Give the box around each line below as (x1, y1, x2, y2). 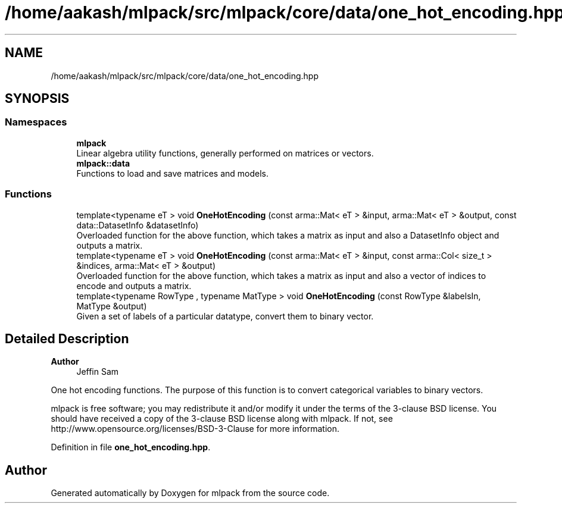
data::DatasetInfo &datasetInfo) (76, 219, 199, 230)
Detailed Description (5, 331, 129, 346)
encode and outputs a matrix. (76, 280, 192, 291)
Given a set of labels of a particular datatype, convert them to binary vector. (76, 311, 374, 321)
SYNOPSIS (5, 91, 70, 106)
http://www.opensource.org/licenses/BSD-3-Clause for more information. (51, 424, 339, 434)
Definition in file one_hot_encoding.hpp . (51, 442, 211, 453)
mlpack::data (76, 158, 130, 168)
